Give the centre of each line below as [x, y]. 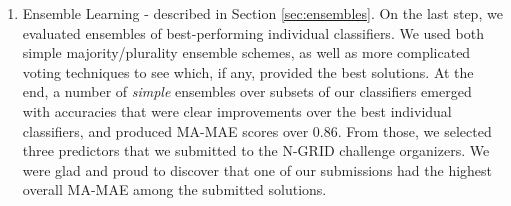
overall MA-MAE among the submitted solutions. [174, 189]
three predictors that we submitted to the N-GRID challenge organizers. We [256, 150]
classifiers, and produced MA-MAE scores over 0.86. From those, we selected [257, 130]
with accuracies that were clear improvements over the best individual [237, 110]
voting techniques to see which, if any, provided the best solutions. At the [248, 71]
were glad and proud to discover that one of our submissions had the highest [257, 169]
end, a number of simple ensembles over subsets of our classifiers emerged [247, 91]
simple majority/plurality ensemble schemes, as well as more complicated [246, 52]
